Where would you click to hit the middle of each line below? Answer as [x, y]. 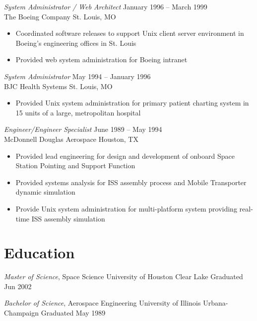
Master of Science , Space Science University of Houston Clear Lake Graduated [124, 276]
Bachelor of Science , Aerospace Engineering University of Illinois [102, 303]
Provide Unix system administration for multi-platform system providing [126, 208]
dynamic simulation [45, 192]
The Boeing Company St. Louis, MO [60, 16]
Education [39, 253]
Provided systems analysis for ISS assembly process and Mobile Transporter [131, 182]
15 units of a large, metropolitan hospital [78, 112]
